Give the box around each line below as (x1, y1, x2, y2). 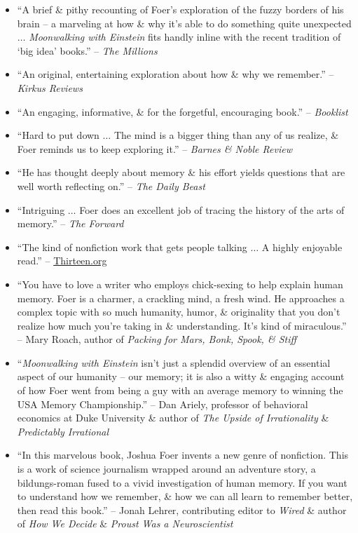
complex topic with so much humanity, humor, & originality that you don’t (17, 304, 340, 319)
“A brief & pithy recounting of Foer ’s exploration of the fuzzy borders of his (17, 2, 344, 16)
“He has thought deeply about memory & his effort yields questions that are (17, 165, 345, 180)
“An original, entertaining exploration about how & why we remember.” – (17, 67, 334, 81)
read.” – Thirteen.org (17, 253, 107, 268)
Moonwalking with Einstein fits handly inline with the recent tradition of (29, 29, 341, 44)
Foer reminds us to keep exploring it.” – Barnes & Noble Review (17, 141, 292, 156)
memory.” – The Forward (17, 216, 124, 231)
